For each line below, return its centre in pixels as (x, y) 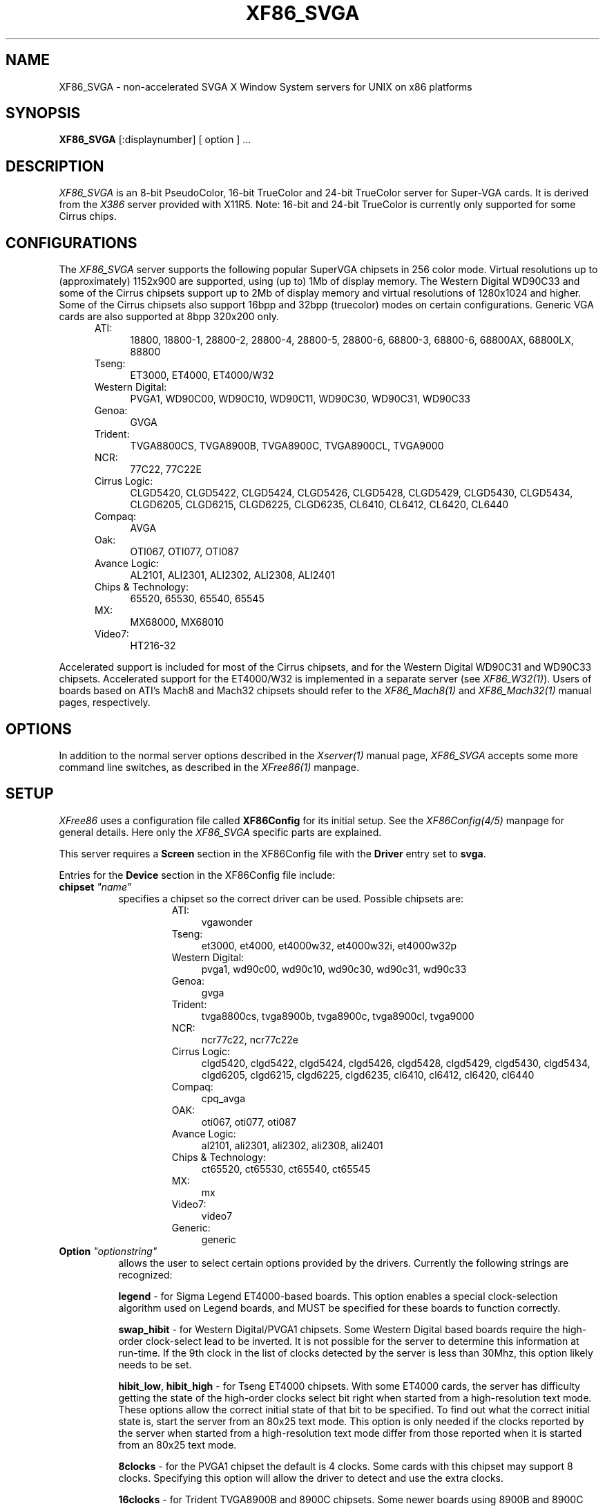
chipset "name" (95, 886)
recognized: (145, 1274)
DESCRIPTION (55, 166)
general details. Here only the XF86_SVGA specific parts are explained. (220, 832)
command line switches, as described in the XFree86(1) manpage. (209, 767)
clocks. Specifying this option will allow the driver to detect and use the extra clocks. (311, 1478)
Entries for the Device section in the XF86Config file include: (197, 875)
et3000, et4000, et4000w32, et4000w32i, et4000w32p (329, 945)
